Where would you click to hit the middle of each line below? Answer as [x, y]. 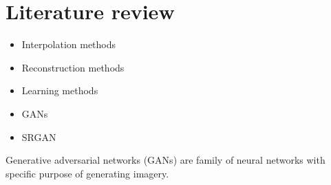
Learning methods [60, 90]
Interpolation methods [69, 44]
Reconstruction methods [73, 67]
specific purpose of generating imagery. [87, 173]
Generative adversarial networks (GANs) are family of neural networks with [165, 160]
